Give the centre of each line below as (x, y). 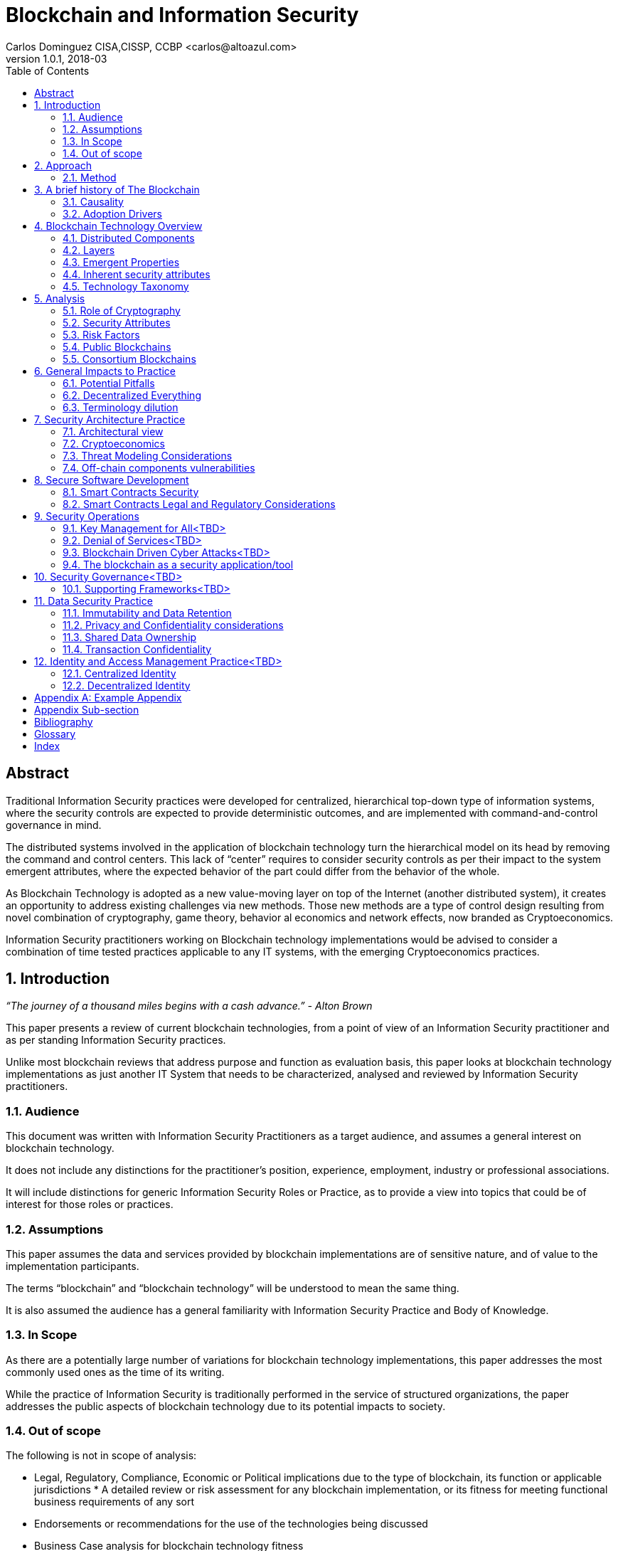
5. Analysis (60, 298)
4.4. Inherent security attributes (137, 274)
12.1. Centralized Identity (119, 673)
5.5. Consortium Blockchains (129, 359)
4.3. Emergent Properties (121, 262)
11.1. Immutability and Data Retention (147, 613)
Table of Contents (48, 70)
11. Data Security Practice (94, 600)
